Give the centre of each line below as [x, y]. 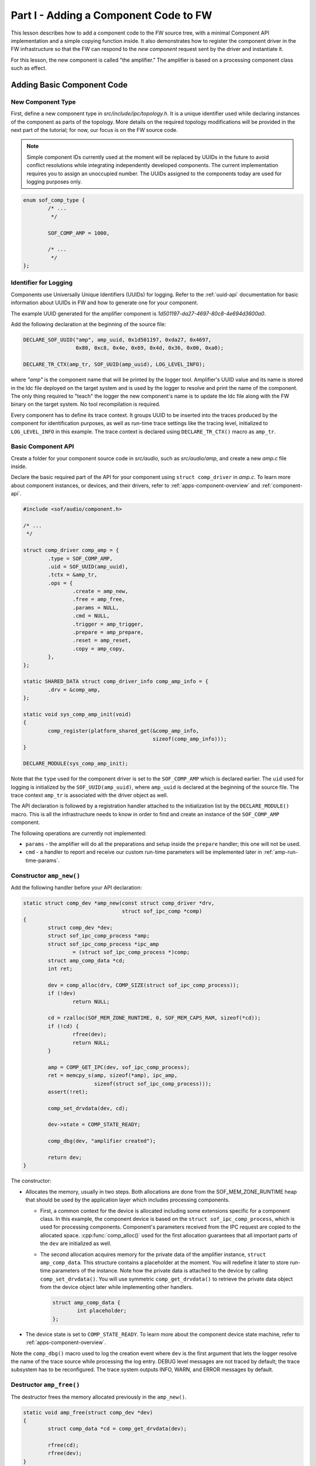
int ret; [60, 969]
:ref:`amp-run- [281, 852]
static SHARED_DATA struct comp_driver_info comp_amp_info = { [116, 681]
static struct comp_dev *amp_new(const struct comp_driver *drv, [119, 903]
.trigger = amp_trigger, [108, 624]
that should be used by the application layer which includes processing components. [128, 1200]
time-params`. [42, 860]
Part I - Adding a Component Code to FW [111, 15]
